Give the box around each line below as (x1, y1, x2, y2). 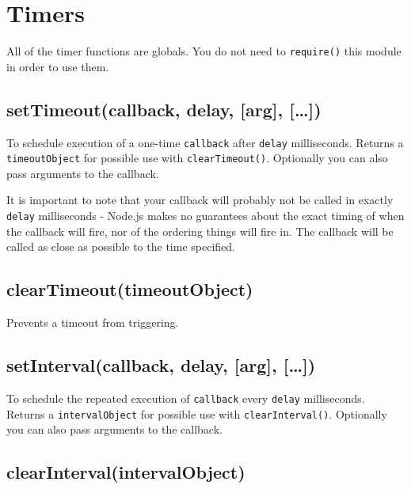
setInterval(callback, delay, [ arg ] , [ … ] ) (6, 353, 316, 377)
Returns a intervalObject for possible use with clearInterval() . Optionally (6, 405, 387, 422)
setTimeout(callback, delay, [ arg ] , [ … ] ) (6, 97, 322, 121)
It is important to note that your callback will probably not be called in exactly (6, 191, 394, 208)
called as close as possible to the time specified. (6, 238, 235, 255)
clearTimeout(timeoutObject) (6, 277, 253, 301)
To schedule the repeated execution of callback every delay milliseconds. (6, 389, 365, 406)
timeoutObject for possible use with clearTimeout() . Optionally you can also (6, 150, 388, 166)
